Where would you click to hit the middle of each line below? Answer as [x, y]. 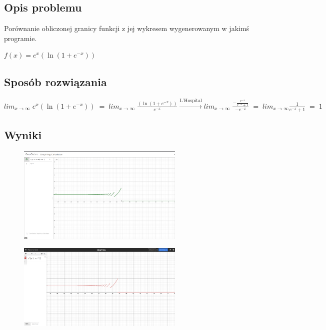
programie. [20, 38]
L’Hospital [191, 101]
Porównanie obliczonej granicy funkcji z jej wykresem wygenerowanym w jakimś [127, 28]
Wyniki [23, 134]
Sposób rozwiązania [55, 82]
